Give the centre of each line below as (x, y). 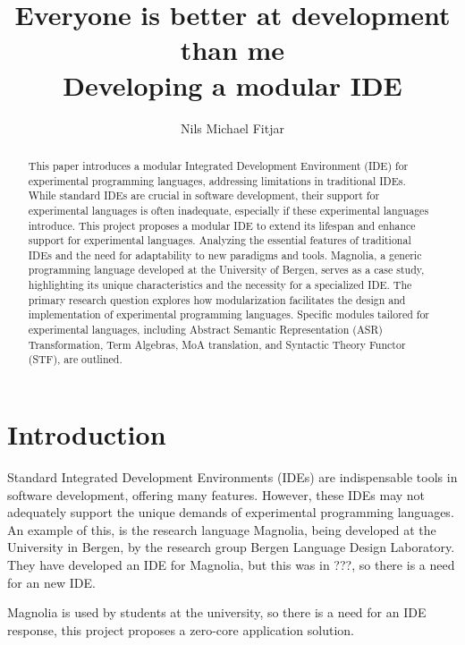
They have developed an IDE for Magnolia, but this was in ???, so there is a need (231, 564)
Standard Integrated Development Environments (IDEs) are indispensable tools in (232, 477)
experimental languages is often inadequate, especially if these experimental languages (228, 210)
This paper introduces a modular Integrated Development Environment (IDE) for (218, 165)
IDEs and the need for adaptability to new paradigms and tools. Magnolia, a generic (225, 255)
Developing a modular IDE (232, 85)
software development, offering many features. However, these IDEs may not (216, 494)
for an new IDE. (51, 582)
